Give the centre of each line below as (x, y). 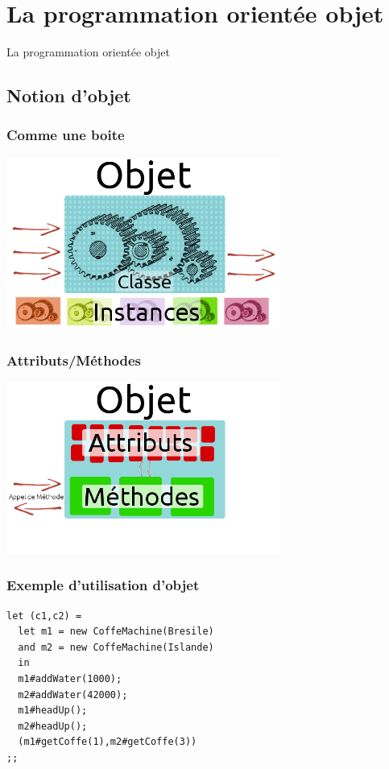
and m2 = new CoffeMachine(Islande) (116, 647)
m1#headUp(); (53, 711)
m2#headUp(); (53, 726)
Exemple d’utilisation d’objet (103, 585)
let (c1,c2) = (44, 616)
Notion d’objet (69, 95)
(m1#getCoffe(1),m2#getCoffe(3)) (108, 742)
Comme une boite (66, 135)
